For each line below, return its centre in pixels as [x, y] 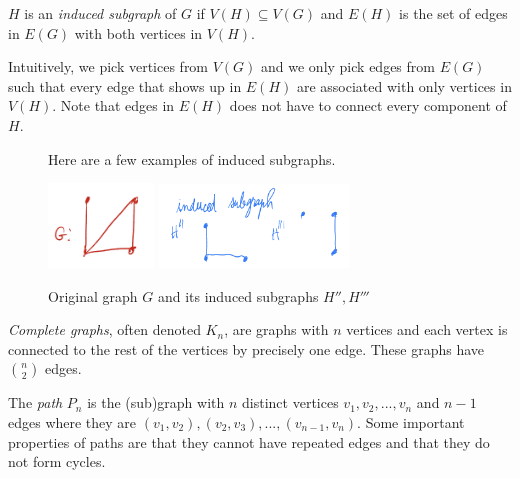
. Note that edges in [113, 105]
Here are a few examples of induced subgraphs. [192, 158]
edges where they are [72, 421]
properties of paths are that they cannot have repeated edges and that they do [249, 441]
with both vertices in [138, 32]
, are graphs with [276, 329]
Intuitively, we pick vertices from [108, 66]
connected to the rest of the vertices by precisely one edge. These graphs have [246, 348]
